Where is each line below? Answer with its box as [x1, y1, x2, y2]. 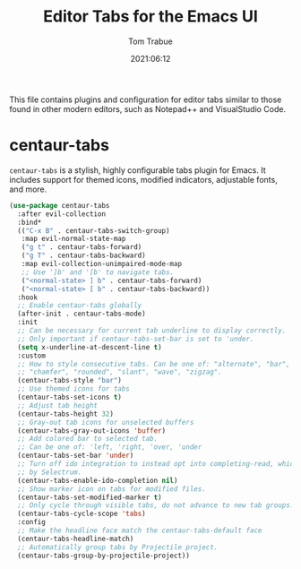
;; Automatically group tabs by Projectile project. [17, 542, 219, 552]
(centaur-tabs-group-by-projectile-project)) [17, 551, 191, 560]
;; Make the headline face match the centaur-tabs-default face [17, 526, 262, 535]
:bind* [17, 218, 42, 227]
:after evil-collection [17, 209, 106, 219]
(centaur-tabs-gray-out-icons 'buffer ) [17, 426, 167, 435]
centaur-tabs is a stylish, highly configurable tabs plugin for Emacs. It [9, 164, 266, 176]
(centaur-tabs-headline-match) [17, 534, 134, 543]
